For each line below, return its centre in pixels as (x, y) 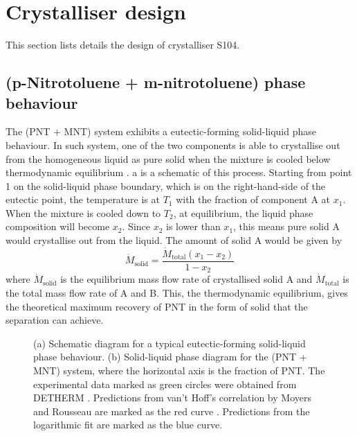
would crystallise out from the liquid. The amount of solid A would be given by (174, 240)
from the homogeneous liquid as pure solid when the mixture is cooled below (168, 158)
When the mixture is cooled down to (83, 212)
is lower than (193, 226)
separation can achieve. (55, 320)
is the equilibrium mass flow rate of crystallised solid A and (186, 279)
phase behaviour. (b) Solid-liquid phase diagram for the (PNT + (170, 357)
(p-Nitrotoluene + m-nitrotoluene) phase (156, 82)
